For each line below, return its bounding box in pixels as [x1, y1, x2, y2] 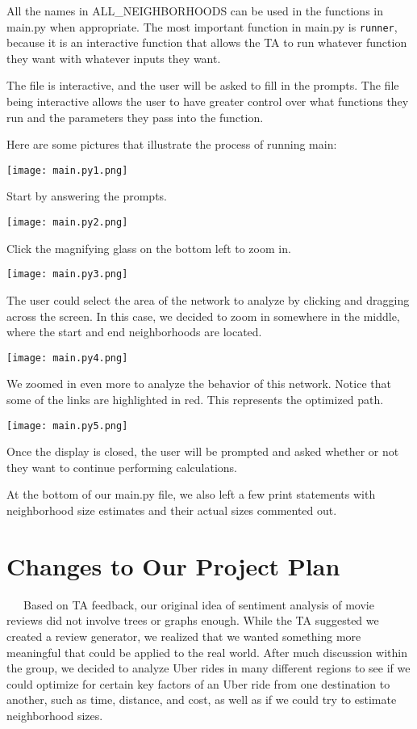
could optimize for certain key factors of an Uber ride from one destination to [6, 675, 390, 692]
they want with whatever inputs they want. [6, 49, 221, 66]
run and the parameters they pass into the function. [6, 108, 264, 125]
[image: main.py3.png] [6, 268, 128, 280]
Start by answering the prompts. [6, 188, 168, 204]
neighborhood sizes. [6, 706, 103, 723]
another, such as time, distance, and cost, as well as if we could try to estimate [6, 691, 397, 708]
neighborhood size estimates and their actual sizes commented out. [6, 502, 337, 519]
